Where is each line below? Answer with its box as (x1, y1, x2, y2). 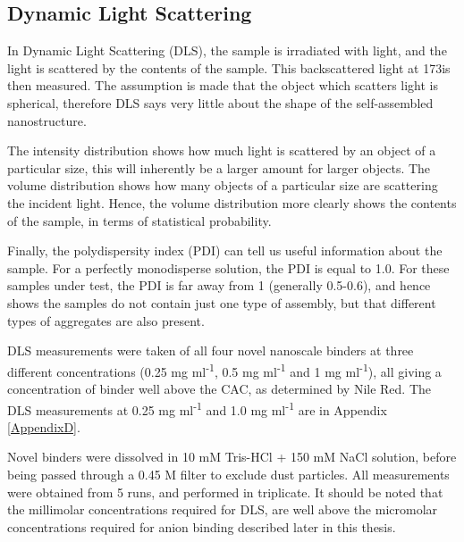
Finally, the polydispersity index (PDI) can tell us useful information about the (7, 241, 443, 260)
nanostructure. (7, 111, 87, 129)
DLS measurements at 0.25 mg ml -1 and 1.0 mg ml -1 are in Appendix (7, 397, 387, 419)
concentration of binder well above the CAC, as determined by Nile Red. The (7, 379, 432, 397)
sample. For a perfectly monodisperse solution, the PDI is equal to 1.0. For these (7, 258, 450, 277)
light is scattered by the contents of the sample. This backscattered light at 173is (7, 58, 451, 77)
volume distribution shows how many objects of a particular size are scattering (7, 176, 438, 195)
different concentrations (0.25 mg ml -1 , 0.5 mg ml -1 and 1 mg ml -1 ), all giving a (7, 359, 442, 380)
